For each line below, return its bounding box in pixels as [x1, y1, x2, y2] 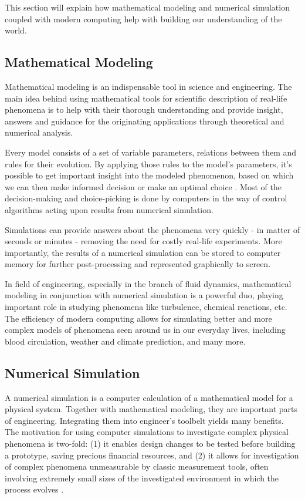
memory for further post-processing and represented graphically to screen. [5, 258, 271, 270]
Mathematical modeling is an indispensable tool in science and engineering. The [5, 80, 292, 92]
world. [5, 24, 27, 36]
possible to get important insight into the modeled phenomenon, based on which [5, 169, 294, 181]
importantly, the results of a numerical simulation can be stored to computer [5, 246, 281, 258]
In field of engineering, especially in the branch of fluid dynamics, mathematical [5, 277, 292, 289]
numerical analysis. [5, 126, 73, 139]
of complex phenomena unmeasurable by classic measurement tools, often [5, 460, 269, 473]
